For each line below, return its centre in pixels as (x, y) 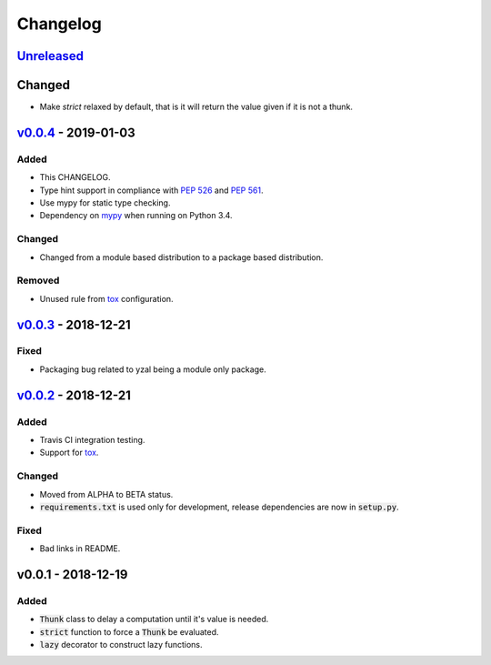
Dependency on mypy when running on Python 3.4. (136, 216)
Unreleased (50, 56)
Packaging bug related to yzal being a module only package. (153, 369)
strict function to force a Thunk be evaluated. (129, 631)
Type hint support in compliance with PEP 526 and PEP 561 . (151, 190)
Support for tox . (69, 453)
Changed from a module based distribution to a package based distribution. (181, 257)
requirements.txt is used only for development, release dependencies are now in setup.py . (219, 507)
